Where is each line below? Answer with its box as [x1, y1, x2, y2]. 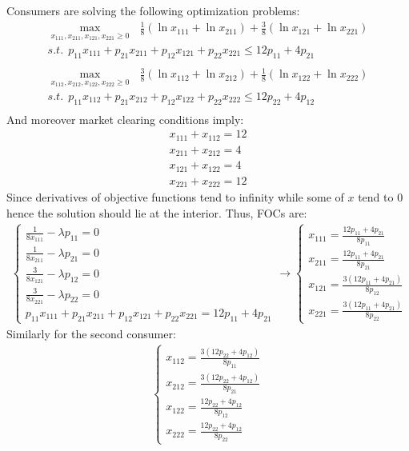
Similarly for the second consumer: [6, 325, 176, 341]
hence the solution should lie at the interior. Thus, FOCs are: [6, 204, 307, 221]
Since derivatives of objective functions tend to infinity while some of [6, 189, 344, 206]
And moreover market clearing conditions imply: [6, 110, 244, 127]
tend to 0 [358, 189, 403, 206]
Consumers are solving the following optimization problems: [6, 2, 300, 18]
